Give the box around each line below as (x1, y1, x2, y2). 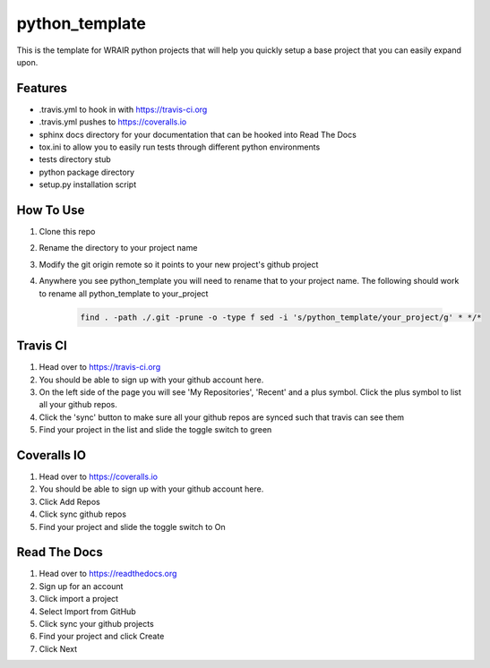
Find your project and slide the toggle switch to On (39, 521, 226, 532)
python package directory (39, 167, 134, 177)
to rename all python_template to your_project (39, 287, 209, 299)
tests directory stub (39, 154, 111, 165)
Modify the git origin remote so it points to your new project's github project (39, 259, 319, 270)
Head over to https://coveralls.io (39, 471, 159, 482)
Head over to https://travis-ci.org (39, 362, 161, 373)
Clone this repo (39, 227, 96, 237)
